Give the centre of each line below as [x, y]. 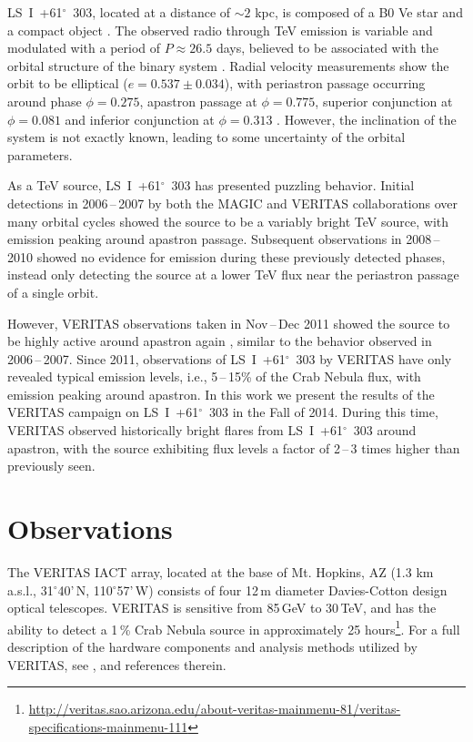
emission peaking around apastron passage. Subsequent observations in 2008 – [224, 239]
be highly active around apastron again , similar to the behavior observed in [220, 341]
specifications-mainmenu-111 [108, 726]
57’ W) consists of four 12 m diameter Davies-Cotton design [282, 590]
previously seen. [51, 466]
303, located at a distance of [152, 12]
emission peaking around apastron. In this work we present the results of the [221, 394]
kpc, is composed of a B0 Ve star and [359, 12]
